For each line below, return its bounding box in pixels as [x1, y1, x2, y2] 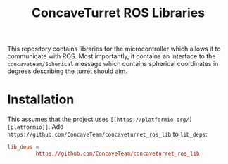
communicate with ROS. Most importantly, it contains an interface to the [7, 52, 216, 61]
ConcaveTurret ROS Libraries [31, 5, 205, 21]
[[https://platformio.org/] [110, 116, 193, 124]
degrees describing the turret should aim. [7, 67, 128, 75]
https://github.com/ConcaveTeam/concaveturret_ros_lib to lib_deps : [7, 130, 208, 139]
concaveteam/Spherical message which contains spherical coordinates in [7, 60, 219, 68]
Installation [7, 92, 75, 108]
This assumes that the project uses [7, 115, 109, 124]
